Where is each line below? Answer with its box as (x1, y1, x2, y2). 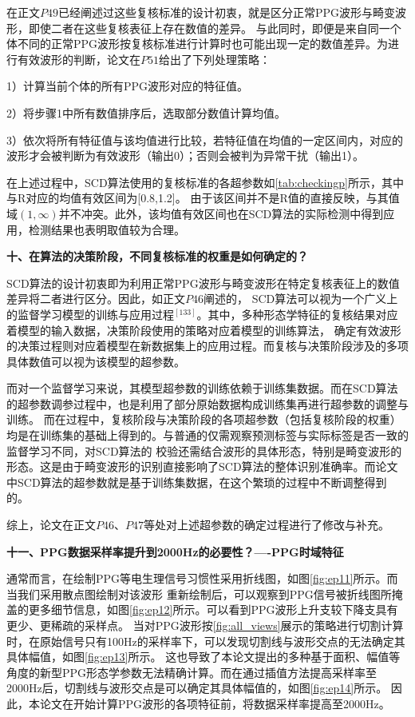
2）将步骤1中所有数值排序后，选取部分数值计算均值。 (6, 104, 286, 121)
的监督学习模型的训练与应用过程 (6, 305, 174, 322)
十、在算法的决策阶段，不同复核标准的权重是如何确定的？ (6, 248, 308, 265)
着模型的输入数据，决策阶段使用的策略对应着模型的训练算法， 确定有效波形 (6, 321, 401, 338)
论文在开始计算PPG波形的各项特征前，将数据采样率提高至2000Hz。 (39, 695, 390, 711)
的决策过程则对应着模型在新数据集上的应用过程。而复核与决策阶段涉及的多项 (6, 337, 409, 354)
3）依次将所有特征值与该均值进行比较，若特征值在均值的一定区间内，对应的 (6, 131, 403, 148)
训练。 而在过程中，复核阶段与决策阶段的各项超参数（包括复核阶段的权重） (6, 411, 401, 428)
